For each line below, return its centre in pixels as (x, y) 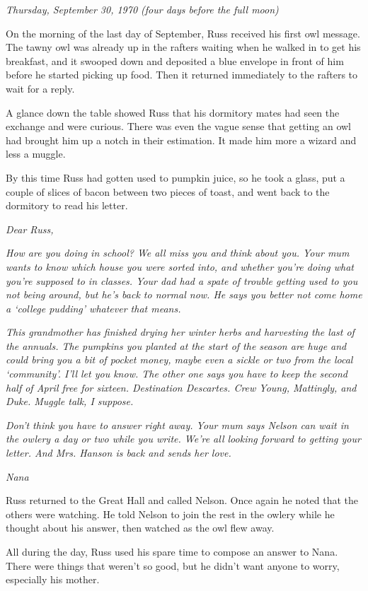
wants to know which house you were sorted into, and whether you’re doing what (180, 266)
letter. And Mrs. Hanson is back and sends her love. (119, 453)
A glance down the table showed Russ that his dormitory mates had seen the (173, 112)
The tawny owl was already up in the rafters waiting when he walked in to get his (183, 47)
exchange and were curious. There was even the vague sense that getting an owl (179, 126)
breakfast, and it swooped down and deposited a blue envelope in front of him (175, 60)
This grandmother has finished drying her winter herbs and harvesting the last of (180, 332)
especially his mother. (53, 579)
